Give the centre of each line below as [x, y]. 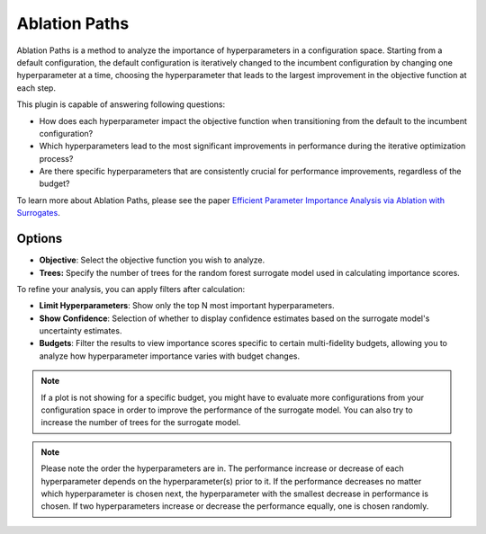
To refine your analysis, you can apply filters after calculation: [131, 289]
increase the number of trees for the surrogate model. [141, 423]
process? [56, 158]
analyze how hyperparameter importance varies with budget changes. [170, 356]
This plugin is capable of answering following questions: [121, 104]
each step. [36, 88]
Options [40, 239]
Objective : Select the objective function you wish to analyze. [152, 260]
